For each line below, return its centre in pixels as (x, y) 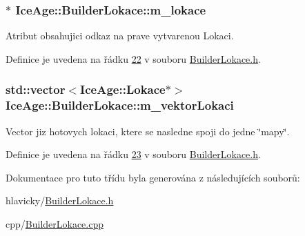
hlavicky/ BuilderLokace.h (60, 200)
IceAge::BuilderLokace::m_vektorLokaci (120, 105)
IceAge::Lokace (123, 89)
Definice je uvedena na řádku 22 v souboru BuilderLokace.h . (133, 58)
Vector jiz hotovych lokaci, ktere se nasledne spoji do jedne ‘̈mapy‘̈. (148, 131)
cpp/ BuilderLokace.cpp (55, 223)
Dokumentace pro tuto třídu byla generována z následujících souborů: (153, 177)
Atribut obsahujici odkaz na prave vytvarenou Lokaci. (120, 36)
